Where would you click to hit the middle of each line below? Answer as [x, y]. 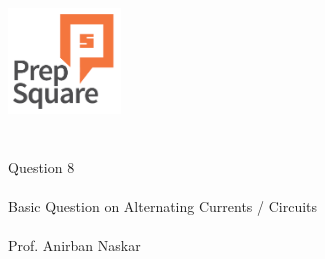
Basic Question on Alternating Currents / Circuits [163, 205]
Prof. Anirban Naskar [74, 244]
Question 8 [41, 166]
